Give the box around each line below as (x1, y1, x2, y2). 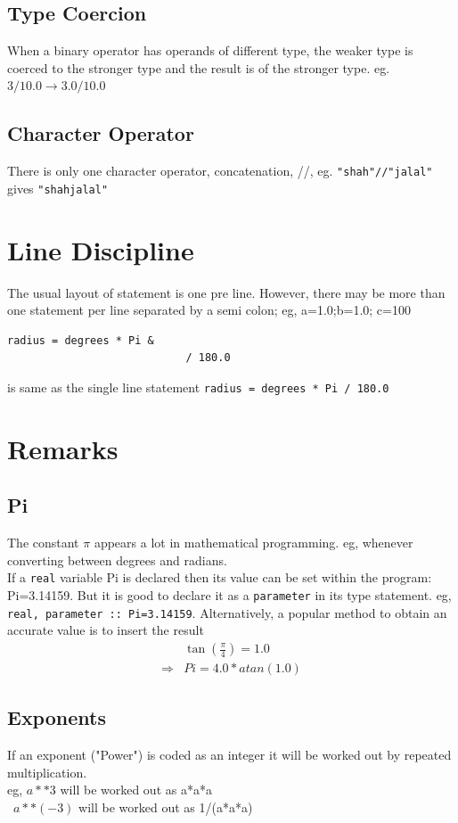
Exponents (7, 704, 106, 731)
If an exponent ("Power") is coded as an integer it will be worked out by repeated (7, 745, 452, 764)
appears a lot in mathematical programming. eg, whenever (94, 533, 413, 552)
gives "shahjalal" (7, 178, 109, 197)
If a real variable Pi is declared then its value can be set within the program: (7, 568, 432, 587)
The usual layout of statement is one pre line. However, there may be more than (7, 283, 446, 301)
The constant (7, 533, 79, 552)
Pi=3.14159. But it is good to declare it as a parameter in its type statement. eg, (7, 586, 452, 605)
